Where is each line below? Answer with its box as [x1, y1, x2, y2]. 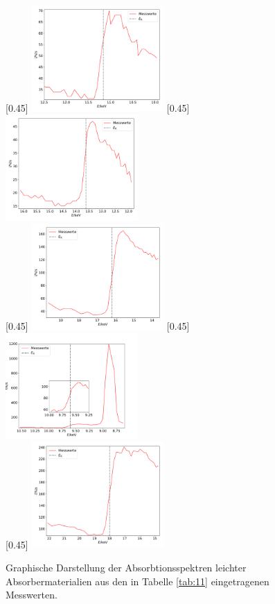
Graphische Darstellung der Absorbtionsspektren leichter [6, 560, 247, 574]
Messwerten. [6, 587, 57, 602]
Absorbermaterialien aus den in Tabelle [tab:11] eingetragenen [6, 573, 269, 588]
